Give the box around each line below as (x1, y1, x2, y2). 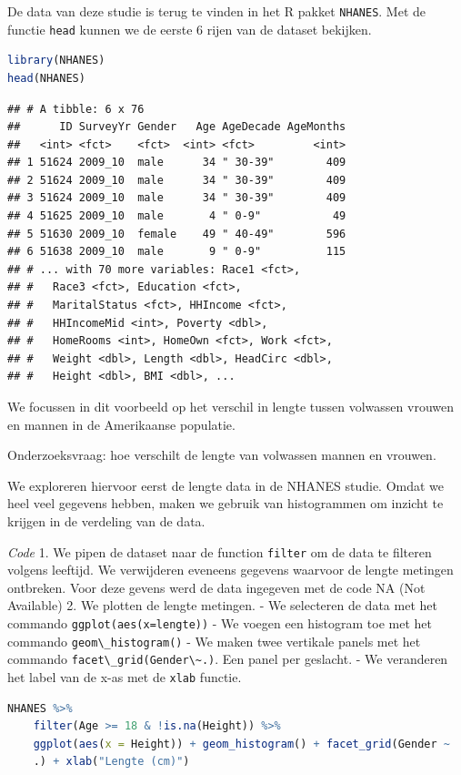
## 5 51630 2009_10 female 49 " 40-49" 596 (7, 227, 346, 240)
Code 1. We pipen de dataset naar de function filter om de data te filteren (7, 542, 432, 561)
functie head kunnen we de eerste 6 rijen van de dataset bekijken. (7, 19, 372, 38)
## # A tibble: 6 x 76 (7, 102, 145, 116)
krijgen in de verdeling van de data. (7, 511, 205, 530)
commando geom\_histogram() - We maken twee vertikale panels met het (7, 631, 421, 650)
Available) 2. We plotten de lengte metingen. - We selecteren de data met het (7, 596, 437, 615)
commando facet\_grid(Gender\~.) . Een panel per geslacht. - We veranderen (7, 649, 448, 668)
